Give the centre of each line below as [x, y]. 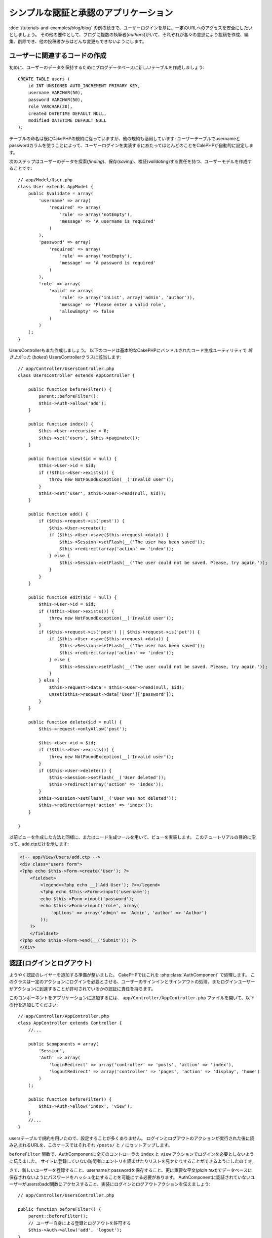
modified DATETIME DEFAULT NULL [67, 120]
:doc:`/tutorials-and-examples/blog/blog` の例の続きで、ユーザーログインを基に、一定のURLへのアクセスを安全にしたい [131, 28]
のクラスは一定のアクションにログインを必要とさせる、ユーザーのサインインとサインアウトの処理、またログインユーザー [132, 982]
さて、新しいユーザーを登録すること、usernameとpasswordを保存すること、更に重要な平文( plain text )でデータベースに [131, 1170]
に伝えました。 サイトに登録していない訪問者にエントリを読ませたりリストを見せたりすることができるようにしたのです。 [133, 1161]
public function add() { [58, 514]
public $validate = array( [61, 194]
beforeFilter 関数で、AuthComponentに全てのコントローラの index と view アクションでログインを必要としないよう [132, 1154]
